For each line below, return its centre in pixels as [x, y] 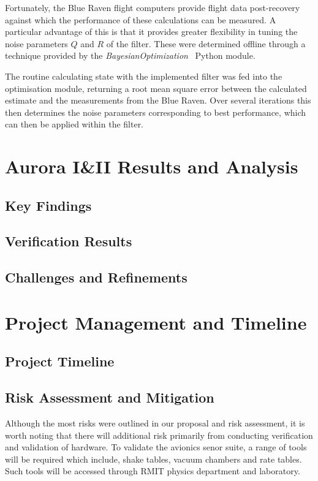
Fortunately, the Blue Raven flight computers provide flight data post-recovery [153, 7]
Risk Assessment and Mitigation [110, 397]
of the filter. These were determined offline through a [206, 43]
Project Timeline [60, 361]
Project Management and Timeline [156, 322]
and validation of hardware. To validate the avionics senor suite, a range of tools [156, 447]
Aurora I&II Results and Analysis [152, 166]
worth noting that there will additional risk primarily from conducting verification [159, 435]
